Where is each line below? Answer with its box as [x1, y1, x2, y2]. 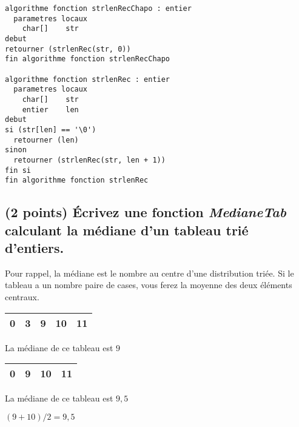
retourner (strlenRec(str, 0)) [5, 44, 131, 53]
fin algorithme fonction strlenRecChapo [5, 55, 170, 64]
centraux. [5, 290, 39, 303]
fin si [5, 166, 31, 175]
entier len [22, 105, 79, 114]
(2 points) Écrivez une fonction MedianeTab [5, 203, 286, 221]
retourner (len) [13, 135, 79, 144]
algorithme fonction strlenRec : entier [5, 75, 170, 84]
